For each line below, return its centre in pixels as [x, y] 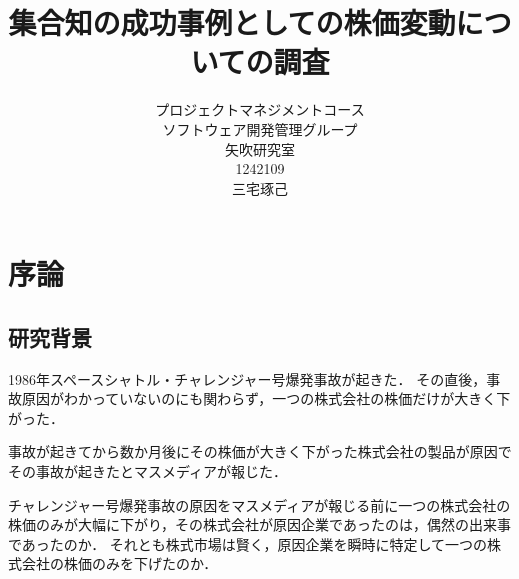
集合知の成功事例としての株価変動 [232, 22]
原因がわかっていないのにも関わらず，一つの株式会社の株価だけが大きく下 [266, 398]
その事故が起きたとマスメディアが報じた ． [148, 471]
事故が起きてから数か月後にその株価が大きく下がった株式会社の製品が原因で [260, 451]
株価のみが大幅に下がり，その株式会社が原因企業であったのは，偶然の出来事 [259, 524]
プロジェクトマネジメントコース [260, 109]
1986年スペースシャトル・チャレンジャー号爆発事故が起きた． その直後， [247, 378]
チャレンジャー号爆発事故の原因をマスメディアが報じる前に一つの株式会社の [259, 504]
